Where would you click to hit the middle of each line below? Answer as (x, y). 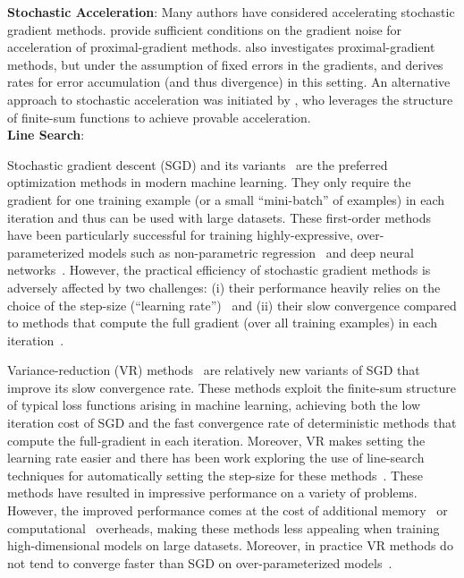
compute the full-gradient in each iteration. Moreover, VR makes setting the (216, 440)
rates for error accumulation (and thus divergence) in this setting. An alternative (229, 82)
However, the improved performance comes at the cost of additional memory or (228, 510)
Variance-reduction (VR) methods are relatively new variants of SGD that (214, 370)
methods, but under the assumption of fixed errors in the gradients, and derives (225, 64)
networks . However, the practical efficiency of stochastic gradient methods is (219, 270)
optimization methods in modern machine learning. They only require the (209, 182)
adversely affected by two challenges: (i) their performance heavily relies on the (224, 287)
